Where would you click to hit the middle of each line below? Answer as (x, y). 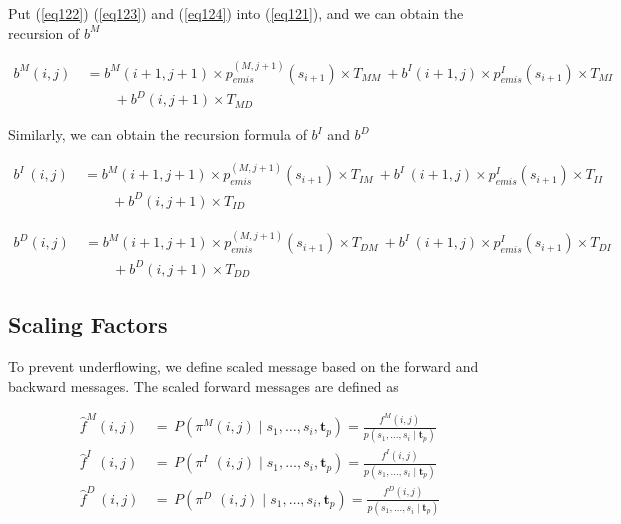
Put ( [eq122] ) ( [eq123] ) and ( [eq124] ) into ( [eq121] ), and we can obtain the (236, 13)
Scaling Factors (88, 324)
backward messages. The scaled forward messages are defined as (203, 385)
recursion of (44, 32)
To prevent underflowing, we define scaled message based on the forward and (243, 365)
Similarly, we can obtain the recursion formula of (157, 134)
